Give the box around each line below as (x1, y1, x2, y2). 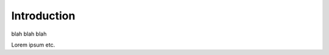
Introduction (11, 9, 76, 22)
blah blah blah (11, 30, 47, 37)
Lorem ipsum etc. (11, 41, 55, 48)
